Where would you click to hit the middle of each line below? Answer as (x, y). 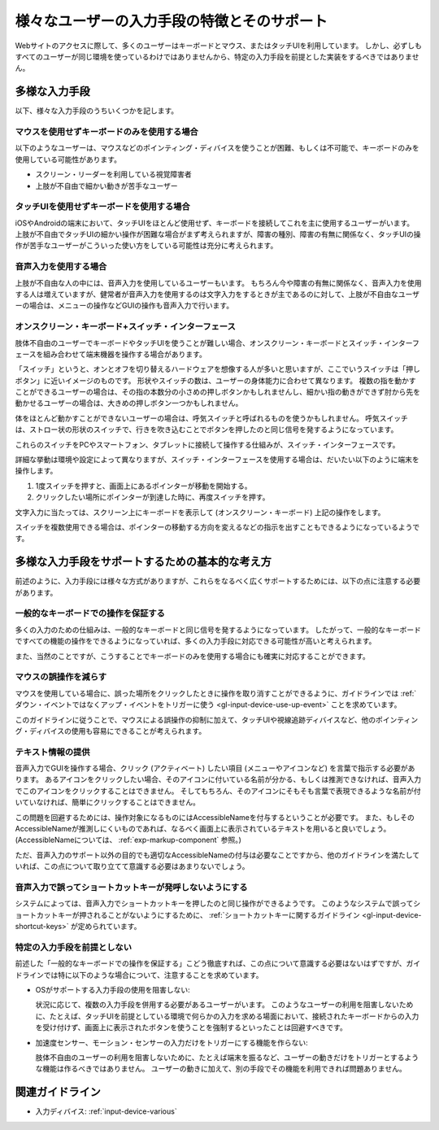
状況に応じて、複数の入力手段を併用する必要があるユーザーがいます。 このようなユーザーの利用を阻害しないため (224, 1005)
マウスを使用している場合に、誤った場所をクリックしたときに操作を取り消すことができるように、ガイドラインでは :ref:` (216, 693)
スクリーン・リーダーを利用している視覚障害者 (113, 174)
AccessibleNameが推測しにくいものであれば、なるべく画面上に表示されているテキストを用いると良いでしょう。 (203, 829)
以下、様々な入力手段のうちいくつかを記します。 (97, 111)
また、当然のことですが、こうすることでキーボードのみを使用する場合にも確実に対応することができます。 (192, 656)
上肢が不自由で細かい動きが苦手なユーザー (106, 185)
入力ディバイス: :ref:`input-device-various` (106, 1111)
